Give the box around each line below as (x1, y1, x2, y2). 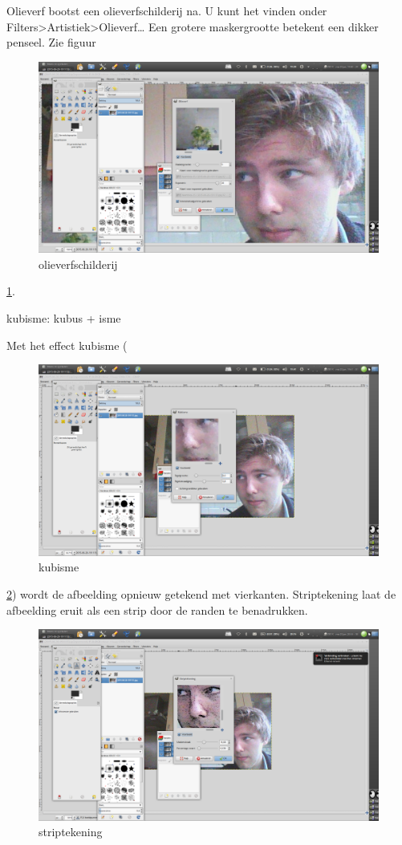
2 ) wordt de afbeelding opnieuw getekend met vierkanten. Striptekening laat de (6, 585, 396, 602)
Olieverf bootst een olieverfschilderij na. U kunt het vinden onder (6, 2, 327, 18)
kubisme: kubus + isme (6, 310, 121, 327)
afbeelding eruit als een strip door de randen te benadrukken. (6, 601, 308, 618)
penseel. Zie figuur (6, 34, 96, 51)
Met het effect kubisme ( (6, 336, 128, 353)
